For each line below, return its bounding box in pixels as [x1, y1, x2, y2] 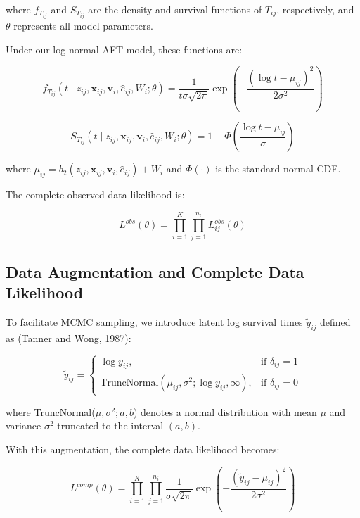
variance [6, 418, 41, 433]
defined [320, 314, 351, 329]
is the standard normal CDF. [215, 161, 341, 176]
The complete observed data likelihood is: [6, 187, 185, 202]
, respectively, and [276, 2, 354, 16]
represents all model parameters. [13, 18, 153, 33]
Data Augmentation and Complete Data [6, 260, 304, 282]
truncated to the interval [57, 418, 164, 433]
